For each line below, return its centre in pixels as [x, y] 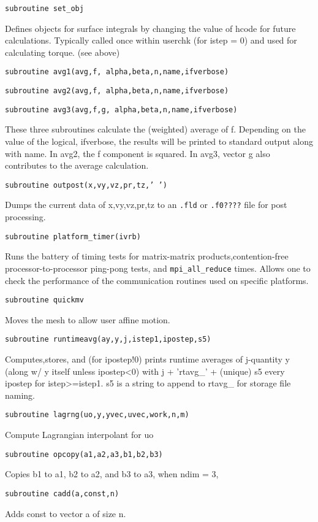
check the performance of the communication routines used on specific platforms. [157, 280]
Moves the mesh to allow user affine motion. [88, 319]
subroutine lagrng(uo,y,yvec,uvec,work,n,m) [97, 415]
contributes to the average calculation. [77, 165]
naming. [20, 395]
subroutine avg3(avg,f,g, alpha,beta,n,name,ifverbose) [121, 109]
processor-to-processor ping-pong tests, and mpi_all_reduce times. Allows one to [158, 268]
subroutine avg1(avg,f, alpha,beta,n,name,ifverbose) [117, 72]
